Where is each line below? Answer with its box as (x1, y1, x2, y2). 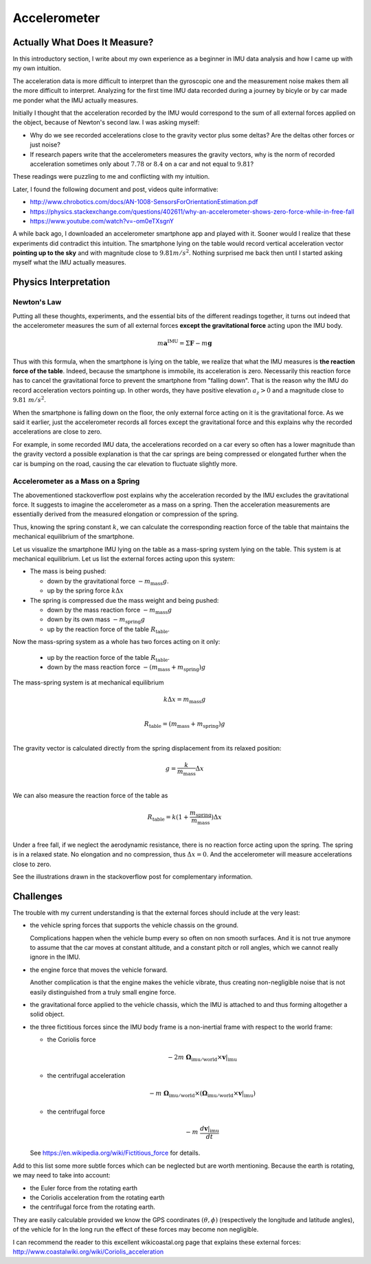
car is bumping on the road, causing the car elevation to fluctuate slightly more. (12, 459, 238, 467)
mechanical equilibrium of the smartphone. (12, 533, 135, 541)
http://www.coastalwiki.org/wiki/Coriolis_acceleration (12, 1248, 164, 1256)
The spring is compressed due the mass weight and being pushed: (30, 596, 219, 604)
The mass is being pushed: (30, 567, 106, 575)
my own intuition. (12, 64, 62, 72)
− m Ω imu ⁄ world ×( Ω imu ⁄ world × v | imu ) (148, 1089, 256, 1099)
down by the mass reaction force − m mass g (47, 606, 172, 615)
